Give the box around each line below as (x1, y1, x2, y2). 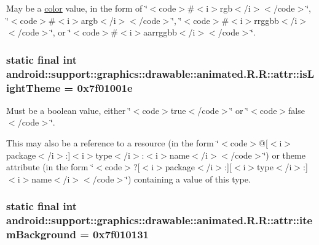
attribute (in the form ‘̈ (6, 160, 94, 173)
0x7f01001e (77, 80, 133, 95)
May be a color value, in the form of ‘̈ (6, 2, 148, 14)
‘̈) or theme (263, 148, 305, 161)
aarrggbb (143, 26, 177, 39)
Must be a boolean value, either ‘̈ (6, 104, 131, 116)
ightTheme (6, 80, 61, 95)
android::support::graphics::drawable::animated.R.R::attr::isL (6, 66, 315, 81)
